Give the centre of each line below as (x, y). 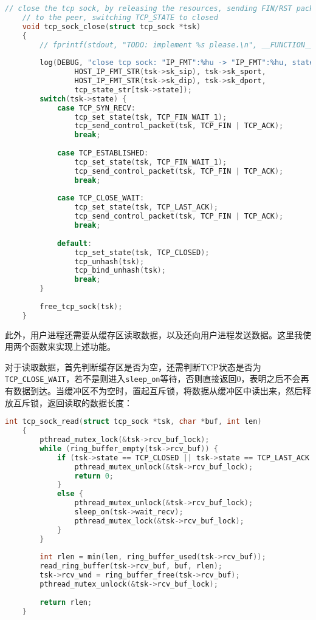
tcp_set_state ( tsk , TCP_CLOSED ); (142, 252)
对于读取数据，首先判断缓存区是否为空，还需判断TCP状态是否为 (133, 366)
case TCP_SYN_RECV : (96, 108)
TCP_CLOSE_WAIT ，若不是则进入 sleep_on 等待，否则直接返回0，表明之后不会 (153, 379)
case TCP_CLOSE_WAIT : (101, 198)
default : (74, 243)
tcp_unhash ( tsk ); (109, 261)
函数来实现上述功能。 (73, 346)
